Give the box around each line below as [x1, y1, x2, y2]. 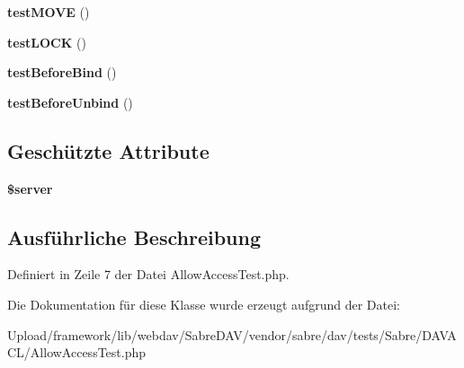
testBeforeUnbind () [7, 92, 133, 111]
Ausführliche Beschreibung [7, 223, 261, 250]
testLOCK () [7, 32, 86, 51]
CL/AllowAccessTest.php [7, 343, 147, 362]
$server [7, 179, 53, 197]
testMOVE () [7, 3, 90, 21]
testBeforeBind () [7, 63, 117, 82]
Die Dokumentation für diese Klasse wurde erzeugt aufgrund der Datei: [7, 294, 400, 313]
